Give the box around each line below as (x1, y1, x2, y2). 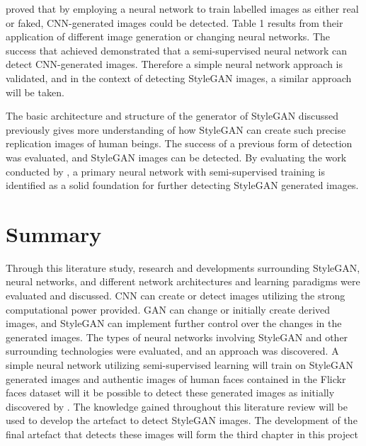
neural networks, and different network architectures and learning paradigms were (6, 274, 360, 289)
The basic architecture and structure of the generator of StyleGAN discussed (6, 108, 339, 123)
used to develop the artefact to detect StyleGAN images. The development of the (6, 413, 358, 428)
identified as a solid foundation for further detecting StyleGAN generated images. (6, 178, 359, 193)
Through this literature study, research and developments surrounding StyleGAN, (6, 260, 360, 275)
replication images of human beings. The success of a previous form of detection (6, 136, 353, 151)
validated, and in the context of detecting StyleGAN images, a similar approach (6, 70, 352, 85)
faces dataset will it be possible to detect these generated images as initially (6, 385, 335, 400)
